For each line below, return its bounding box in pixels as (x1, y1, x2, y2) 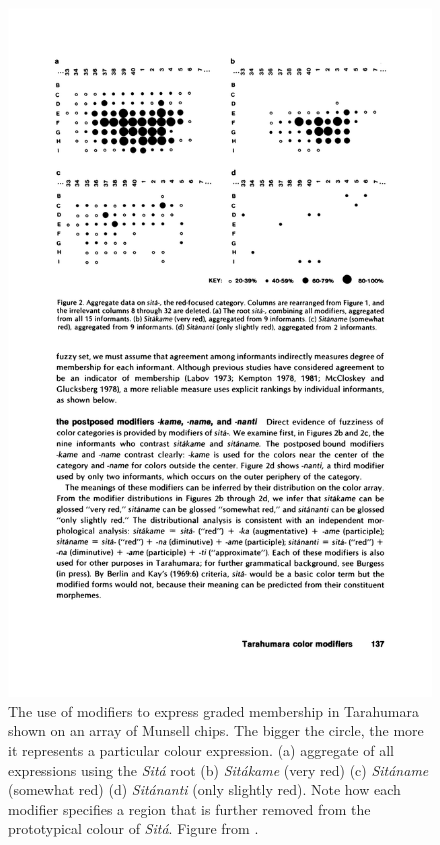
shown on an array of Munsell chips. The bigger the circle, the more (8, 720, 424, 741)
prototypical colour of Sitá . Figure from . (8, 818, 259, 839)
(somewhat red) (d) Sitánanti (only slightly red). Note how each (8, 779, 401, 800)
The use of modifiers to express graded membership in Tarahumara (8, 700, 419, 721)
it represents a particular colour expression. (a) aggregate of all (8, 739, 394, 760)
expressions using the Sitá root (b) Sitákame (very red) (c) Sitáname (8, 759, 429, 780)
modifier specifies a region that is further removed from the (8, 798, 371, 819)
